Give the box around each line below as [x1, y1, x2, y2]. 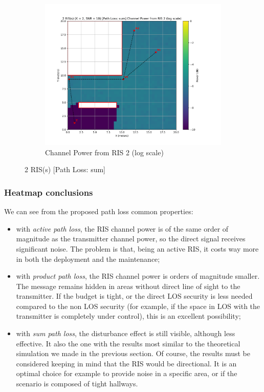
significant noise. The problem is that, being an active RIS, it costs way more [16, 243, 259, 254]
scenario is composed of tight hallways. [16, 378, 138, 389]
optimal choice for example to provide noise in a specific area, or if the [16, 368, 237, 379]
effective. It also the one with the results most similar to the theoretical [16, 338, 240, 348]
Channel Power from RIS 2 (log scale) [45, 147, 164, 157]
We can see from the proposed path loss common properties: [4, 206, 193, 217]
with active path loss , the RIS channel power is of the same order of [16, 223, 229, 234]
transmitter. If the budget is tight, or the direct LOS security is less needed [16, 291, 253, 301]
